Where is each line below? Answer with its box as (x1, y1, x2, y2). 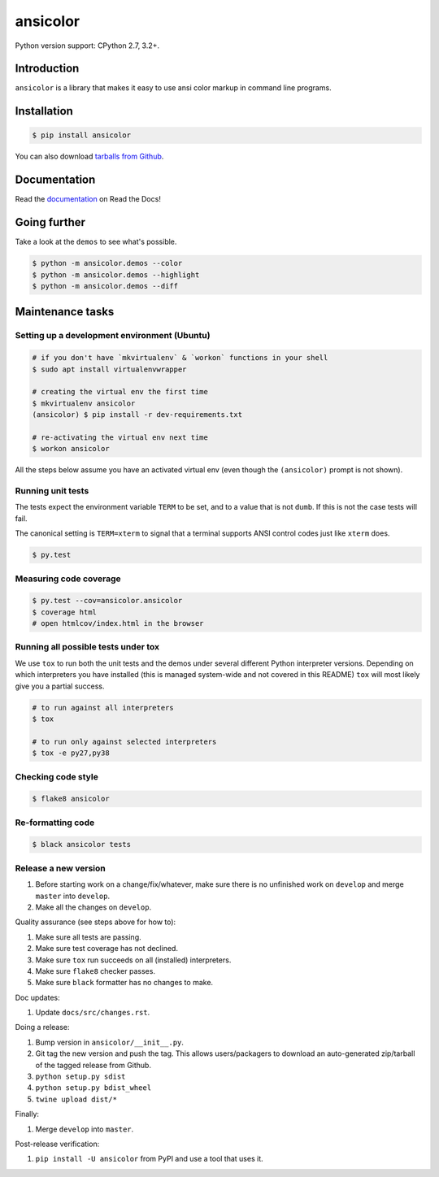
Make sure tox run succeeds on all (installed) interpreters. (35, 955, 232, 965)
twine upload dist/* (35, 1094, 118, 1104)
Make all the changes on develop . (35, 902, 152, 912)
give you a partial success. (15, 681, 105, 691)
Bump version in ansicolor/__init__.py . (35, 1037, 185, 1047)
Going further (15, 215, 85, 229)
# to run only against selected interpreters (32, 736, 217, 746)
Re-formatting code (15, 817, 95, 828)
